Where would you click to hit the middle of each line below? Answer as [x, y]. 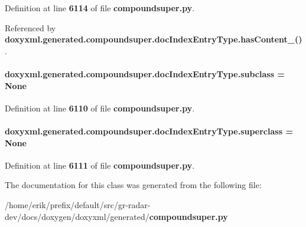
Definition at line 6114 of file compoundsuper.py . [100, 8]
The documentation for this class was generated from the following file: [133, 185]
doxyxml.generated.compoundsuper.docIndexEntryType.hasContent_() [154, 39]
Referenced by [30, 27]
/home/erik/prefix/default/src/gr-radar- [78, 204]
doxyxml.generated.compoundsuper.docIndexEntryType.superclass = [149, 131]
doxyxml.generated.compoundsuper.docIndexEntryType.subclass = [145, 73]
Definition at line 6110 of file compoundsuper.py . [100, 108]
